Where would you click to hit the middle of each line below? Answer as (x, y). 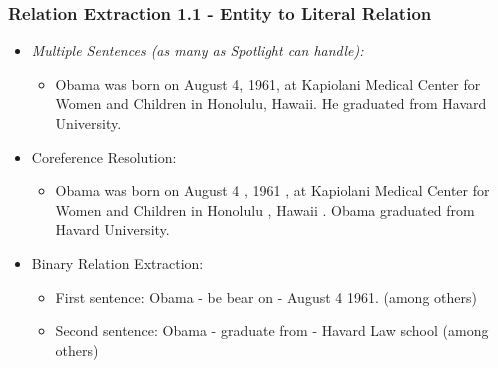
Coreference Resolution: (104, 156)
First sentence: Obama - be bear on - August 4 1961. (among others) (266, 296)
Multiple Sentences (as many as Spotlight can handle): (197, 50)
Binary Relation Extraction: (117, 262)
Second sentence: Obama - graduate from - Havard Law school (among (272, 330)
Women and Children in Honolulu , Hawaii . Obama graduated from (265, 209)
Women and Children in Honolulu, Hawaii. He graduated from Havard (271, 103)
